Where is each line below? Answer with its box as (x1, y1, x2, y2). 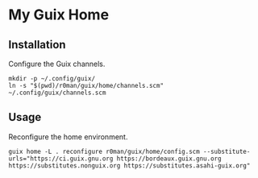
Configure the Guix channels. (8, 59, 106, 68)
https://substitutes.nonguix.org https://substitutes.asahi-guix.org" (8, 161, 251, 170)
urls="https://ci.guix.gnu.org (8, 155, 114, 163)
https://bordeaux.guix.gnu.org (116, 155, 222, 163)
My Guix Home (8, 6, 110, 24)
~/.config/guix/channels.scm (8, 89, 106, 97)
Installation (8, 38, 66, 52)
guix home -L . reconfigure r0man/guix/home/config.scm (8, 147, 200, 155)
